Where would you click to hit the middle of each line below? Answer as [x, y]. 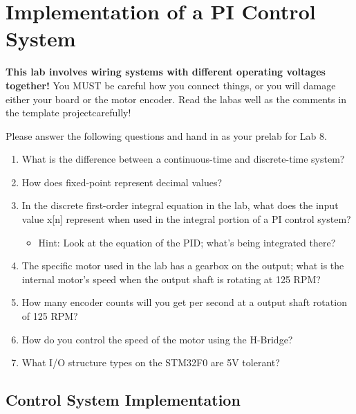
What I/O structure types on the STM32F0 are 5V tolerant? [151, 362]
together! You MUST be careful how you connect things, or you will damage [171, 85]
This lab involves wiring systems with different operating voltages [166, 72]
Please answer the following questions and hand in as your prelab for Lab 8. [166, 135]
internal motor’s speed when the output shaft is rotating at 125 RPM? [171, 279]
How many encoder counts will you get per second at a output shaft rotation [184, 302]
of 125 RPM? [50, 316]
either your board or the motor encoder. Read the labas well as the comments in [176, 99]
